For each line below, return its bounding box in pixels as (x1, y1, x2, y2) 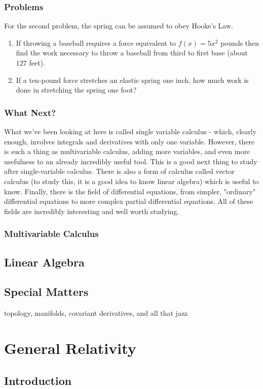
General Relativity (4, 337, 136, 358)
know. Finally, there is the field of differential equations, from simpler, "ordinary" (4, 186, 256, 196)
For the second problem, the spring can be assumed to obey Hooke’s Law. (4, 20, 233, 31)
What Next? (4, 106, 56, 118)
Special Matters (4, 284, 89, 300)
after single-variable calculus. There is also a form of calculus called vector (4, 166, 235, 176)
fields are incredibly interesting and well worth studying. (4, 205, 179, 216)
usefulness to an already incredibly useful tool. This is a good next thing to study (4, 156, 257, 166)
